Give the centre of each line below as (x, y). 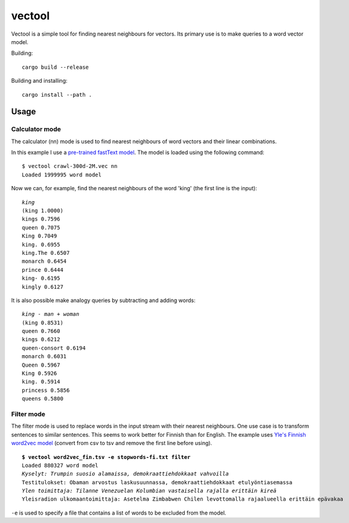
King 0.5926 (40, 374)
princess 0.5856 (46, 390)
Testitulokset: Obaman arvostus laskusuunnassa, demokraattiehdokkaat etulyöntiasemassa (157, 482)
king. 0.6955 (41, 244)
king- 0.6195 (41, 278)
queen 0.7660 (41, 331)
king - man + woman (51, 314)
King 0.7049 (40, 236)
